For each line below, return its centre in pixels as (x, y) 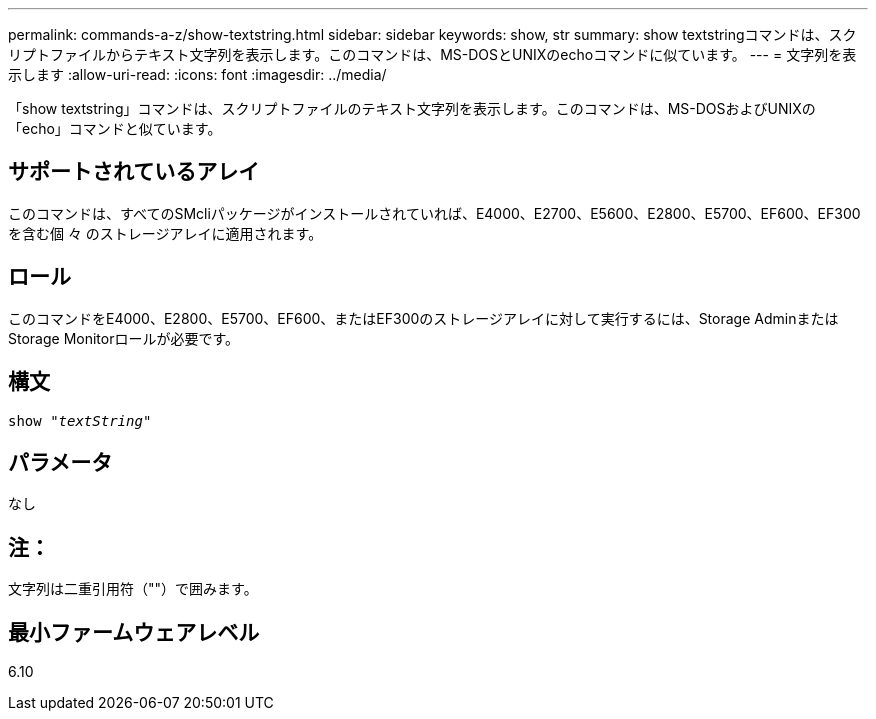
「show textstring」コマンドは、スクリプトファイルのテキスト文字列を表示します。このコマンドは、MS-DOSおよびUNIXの (412, 108)
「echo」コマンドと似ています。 (115, 128)
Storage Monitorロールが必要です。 (124, 338)
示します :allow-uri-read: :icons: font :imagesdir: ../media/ (197, 74)
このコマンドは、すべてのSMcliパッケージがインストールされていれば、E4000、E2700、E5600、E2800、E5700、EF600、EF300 (434, 213)
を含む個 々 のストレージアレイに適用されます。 (165, 233)
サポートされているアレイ (134, 172)
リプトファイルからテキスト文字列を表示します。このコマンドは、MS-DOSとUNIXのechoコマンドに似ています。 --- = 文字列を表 (432, 54)
